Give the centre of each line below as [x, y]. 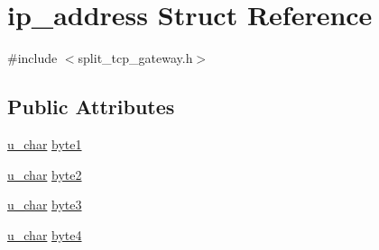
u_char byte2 [45, 174]
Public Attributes [91, 107]
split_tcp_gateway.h [135, 58]
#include [32, 58]
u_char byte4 [45, 234]
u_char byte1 [45, 143]
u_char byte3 [45, 205]
